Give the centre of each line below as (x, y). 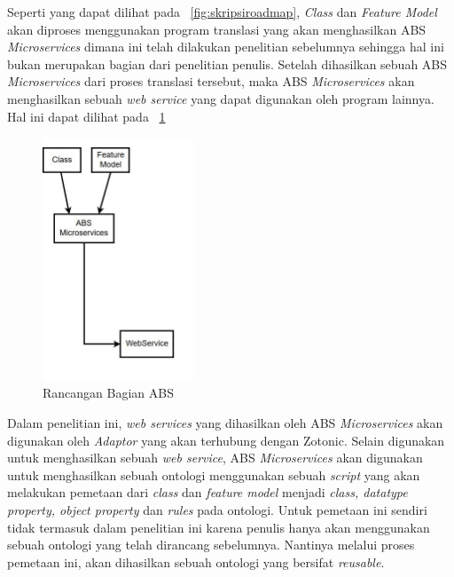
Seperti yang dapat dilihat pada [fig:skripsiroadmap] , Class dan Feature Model (222, 12)
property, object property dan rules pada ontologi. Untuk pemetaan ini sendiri (217, 510)
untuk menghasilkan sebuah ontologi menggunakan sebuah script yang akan (214, 474)
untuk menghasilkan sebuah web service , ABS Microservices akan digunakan (215, 458)
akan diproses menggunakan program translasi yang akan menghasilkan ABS (217, 29)
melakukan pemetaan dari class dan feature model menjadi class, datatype (207, 492)
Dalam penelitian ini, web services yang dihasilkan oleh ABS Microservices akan (225, 423)
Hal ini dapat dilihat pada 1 (86, 116)
